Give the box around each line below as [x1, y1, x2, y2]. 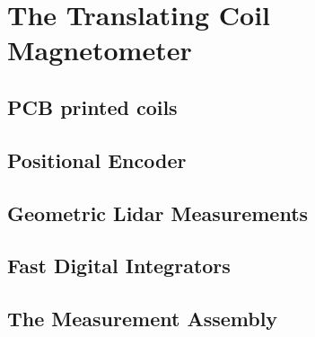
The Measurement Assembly [7, 305, 278, 333]
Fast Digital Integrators [7, 252, 231, 279]
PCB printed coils [7, 93, 178, 120]
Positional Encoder [7, 146, 187, 173]
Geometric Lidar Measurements [7, 199, 309, 226]
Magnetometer [7, 31, 192, 68]
